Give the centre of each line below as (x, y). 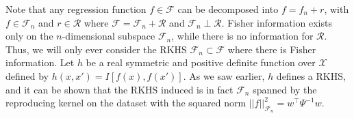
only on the (29, 36)
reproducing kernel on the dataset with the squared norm (126, 103)
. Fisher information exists (277, 22)
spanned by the (285, 89)
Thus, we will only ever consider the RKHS (96, 49)
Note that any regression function (76, 9)
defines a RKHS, (311, 75)
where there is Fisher (272, 49)
